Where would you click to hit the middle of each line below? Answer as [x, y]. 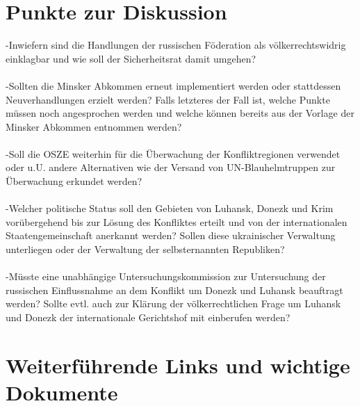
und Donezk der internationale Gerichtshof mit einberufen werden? [148, 317]
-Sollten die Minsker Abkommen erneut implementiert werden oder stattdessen [173, 85]
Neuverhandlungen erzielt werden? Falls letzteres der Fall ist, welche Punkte [168, 99]
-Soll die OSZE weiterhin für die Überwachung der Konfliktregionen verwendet [173, 153]
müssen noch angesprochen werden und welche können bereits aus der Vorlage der [180, 113]
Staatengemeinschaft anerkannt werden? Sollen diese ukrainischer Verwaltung [171, 235]
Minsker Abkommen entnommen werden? [94, 126]
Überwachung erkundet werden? [74, 181]
